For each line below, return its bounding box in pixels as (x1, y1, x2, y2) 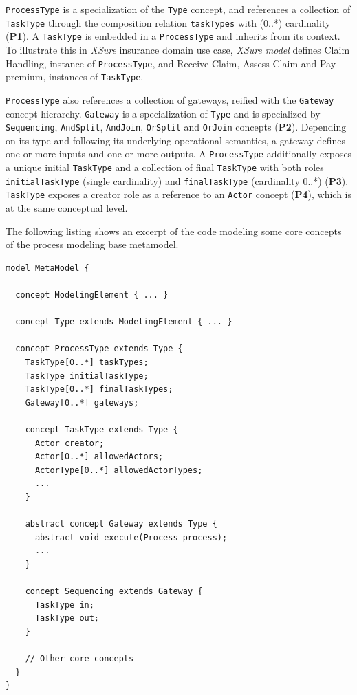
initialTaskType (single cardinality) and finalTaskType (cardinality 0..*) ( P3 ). (6, 173, 349, 188)
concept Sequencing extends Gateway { (25, 586, 203, 597)
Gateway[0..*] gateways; (25, 397, 139, 408)
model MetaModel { (6, 263, 89, 273)
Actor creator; (34, 438, 105, 448)
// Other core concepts (25, 654, 134, 664)
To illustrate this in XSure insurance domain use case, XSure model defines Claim (6, 42, 350, 56)
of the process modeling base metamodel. (6, 237, 179, 252)
